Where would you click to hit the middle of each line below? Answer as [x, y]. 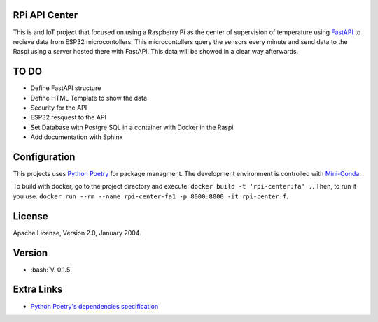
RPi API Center [45, 15]
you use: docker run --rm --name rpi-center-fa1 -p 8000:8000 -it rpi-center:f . [150, 196]
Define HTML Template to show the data [89, 98]
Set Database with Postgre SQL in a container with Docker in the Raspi [132, 127]
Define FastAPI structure [66, 88]
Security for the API [59, 108]
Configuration [44, 157]
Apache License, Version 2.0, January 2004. [77, 233]
